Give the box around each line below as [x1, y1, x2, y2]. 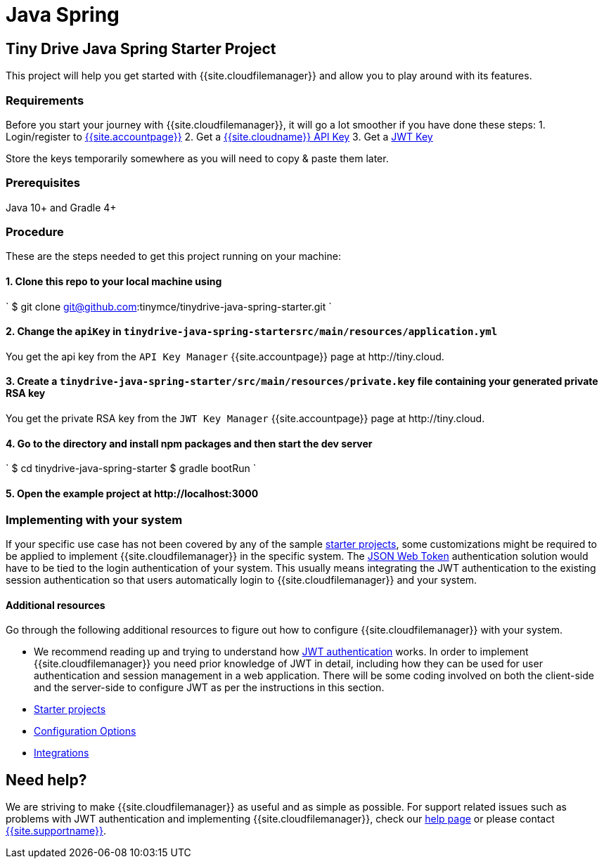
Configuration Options [34, 725, 136, 738]
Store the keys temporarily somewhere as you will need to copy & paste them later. [6, 152, 389, 164]
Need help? [6, 771, 87, 789]
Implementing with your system [6, 512, 183, 527]
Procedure [6, 225, 64, 240]
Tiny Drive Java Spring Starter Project [6, 39, 276, 58]
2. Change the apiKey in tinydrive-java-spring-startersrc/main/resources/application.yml [6, 325, 498, 338]
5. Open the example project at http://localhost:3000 [6, 487, 259, 499]
